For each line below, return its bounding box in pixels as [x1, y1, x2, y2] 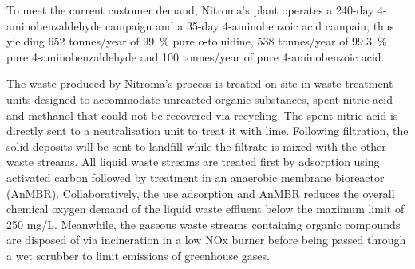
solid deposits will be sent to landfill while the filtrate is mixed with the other [6, 137, 386, 154]
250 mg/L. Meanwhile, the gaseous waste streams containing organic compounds [6, 216, 401, 232]
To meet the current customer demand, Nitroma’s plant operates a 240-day [6, 2, 374, 18]
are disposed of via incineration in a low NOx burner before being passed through [6, 231, 406, 248]
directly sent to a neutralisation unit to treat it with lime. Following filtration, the [6, 122, 409, 139]
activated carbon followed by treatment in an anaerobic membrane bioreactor [6, 168, 385, 185]
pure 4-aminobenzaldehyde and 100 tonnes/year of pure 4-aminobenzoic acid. [6, 48, 385, 65]
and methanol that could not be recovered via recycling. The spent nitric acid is [6, 106, 398, 123]
